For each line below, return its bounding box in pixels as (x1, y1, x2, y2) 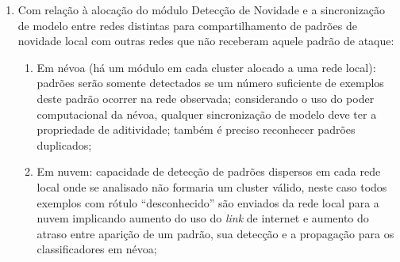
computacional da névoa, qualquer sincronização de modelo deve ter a (37, 105, 377, 122)
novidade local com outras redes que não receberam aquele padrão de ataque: (17, 32, 394, 49)
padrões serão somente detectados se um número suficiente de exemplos (37, 74, 384, 91)
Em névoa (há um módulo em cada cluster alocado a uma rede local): (37, 59, 376, 75)
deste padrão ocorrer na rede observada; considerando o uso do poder (37, 89, 375, 106)
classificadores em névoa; (37, 241, 157, 257)
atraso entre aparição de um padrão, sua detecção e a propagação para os (37, 225, 394, 241)
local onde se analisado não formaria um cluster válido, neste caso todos (37, 178, 387, 195)
